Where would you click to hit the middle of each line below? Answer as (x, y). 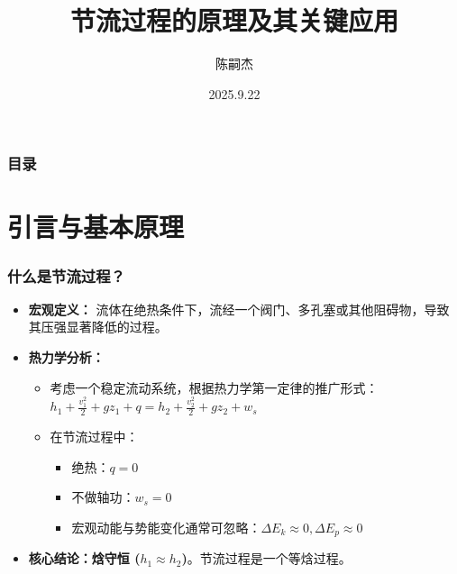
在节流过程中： (94, 436)
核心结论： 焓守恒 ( (84, 558)
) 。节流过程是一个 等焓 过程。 (266, 558)
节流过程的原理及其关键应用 (234, 20)
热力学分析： (66, 357)
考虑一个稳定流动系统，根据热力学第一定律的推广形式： (214, 387)
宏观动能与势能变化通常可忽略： (166, 527)
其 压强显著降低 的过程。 (98, 327)
